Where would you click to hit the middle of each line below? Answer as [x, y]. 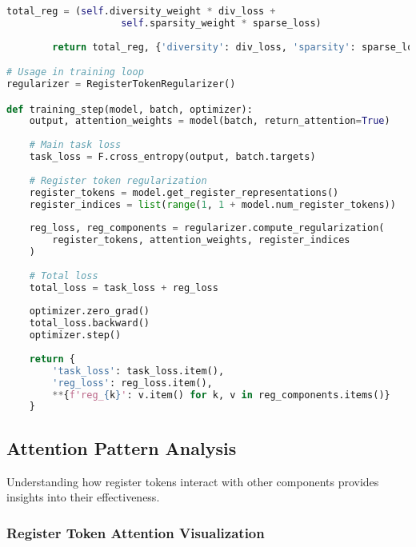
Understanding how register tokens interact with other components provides [193, 481]
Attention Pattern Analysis [122, 447]
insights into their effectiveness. [83, 497]
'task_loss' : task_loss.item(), [138, 371]
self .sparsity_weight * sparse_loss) [221, 23]
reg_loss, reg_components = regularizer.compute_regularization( [207, 228]
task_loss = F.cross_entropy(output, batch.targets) [172, 157]
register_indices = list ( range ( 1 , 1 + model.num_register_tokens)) [212, 204]
